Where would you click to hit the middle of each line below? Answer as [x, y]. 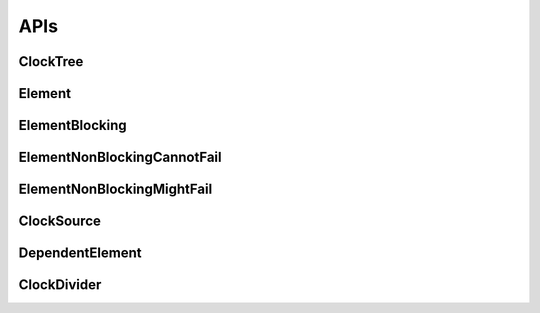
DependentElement [80, 253]
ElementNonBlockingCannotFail [120, 157]
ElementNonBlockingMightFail [115, 189]
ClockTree [51, 61]
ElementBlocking [72, 125]
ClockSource [60, 221]
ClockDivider [60, 285]
